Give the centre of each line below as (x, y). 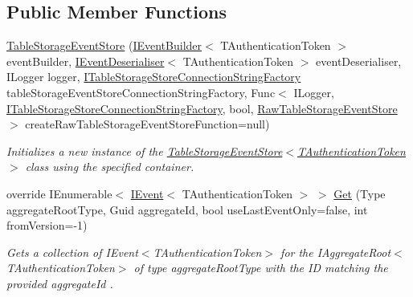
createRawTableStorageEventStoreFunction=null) (147, 124)
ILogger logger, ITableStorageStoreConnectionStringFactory (154, 77)
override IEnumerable (59, 193)
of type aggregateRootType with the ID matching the (261, 268)
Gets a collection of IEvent (72, 252)
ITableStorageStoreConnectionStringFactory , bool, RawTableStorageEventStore (202, 108)
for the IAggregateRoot (336, 252)
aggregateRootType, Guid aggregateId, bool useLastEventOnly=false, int (187, 209)
